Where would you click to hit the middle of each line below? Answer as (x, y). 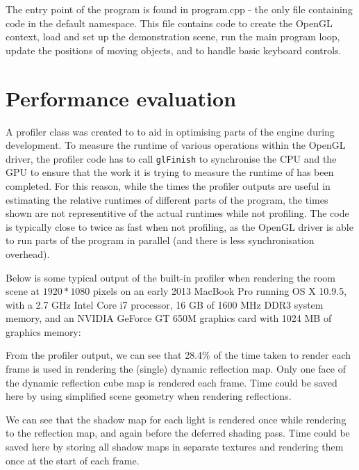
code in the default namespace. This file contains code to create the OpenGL (169, 23)
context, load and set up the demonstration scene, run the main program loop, (173, 37)
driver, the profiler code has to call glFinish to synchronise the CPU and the (171, 158)
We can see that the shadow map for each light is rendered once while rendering (176, 419)
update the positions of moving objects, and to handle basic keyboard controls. (174, 50)
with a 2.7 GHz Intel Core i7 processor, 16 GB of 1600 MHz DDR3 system (165, 304)
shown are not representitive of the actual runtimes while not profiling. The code (177, 213)
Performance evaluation (121, 98)
